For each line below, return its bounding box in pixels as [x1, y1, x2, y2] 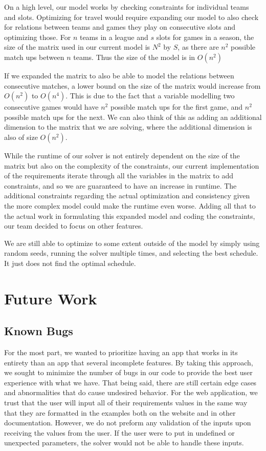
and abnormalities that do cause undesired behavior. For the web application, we [4, 387, 258, 398]
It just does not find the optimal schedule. [4, 257, 136, 268]
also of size [4, 131, 38, 142]
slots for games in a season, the [156, 31, 254, 42]
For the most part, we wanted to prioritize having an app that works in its [4, 347, 238, 358]
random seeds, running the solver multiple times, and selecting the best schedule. [4, 248, 258, 258]
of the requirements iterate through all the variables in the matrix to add [4, 170, 234, 181]
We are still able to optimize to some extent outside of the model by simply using [4, 237, 260, 248]
